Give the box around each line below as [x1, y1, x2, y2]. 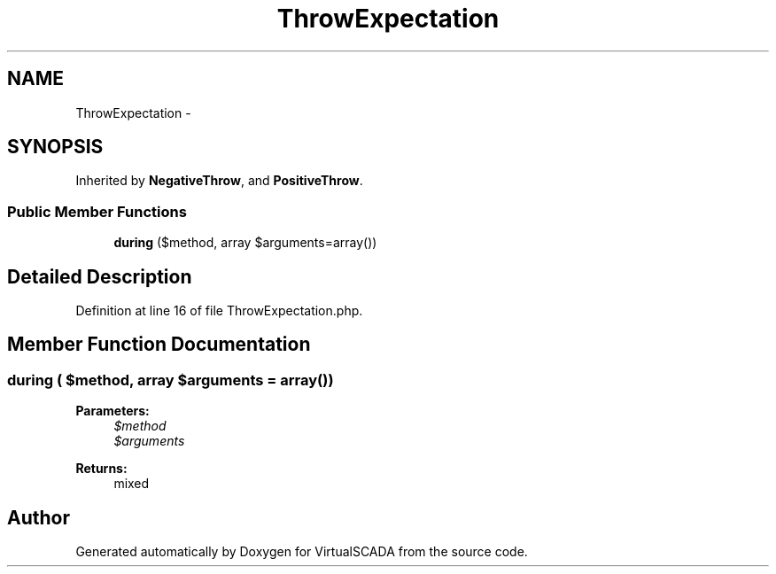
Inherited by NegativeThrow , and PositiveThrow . [75, 173, 363, 189]
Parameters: [75, 403, 150, 419]
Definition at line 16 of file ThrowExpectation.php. [75, 303, 363, 319]
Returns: [75, 461, 128, 477]
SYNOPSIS [7, 136, 104, 159]
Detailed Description [7, 265, 192, 288]
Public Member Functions [7, 202, 187, 221]
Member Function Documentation [7, 333, 311, 356]
